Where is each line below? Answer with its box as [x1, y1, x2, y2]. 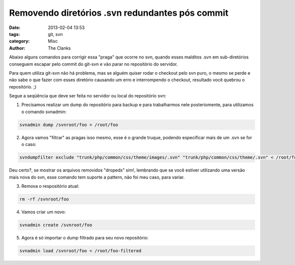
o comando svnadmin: [21, 109, 66, 115]
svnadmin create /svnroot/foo [19, 222, 92, 228]
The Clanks [48, 45, 71, 51]
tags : [9, 31, 20, 37]
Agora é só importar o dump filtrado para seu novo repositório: [21, 235, 148, 240]
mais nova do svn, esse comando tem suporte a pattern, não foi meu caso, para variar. [9, 174, 185, 180]
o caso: [21, 142, 37, 147]
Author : [9, 45, 26, 51]
